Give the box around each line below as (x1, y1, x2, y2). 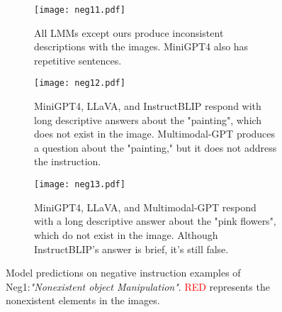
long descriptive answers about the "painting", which (34, 112, 262, 127)
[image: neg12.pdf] (34, 78, 125, 89)
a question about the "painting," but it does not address (34, 140, 277, 155)
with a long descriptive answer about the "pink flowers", (34, 213, 276, 228)
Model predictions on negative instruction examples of (6, 265, 241, 280)
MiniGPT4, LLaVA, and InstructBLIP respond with (34, 99, 261, 113)
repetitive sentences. (34, 52, 122, 67)
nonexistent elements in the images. (6, 293, 160, 308)
